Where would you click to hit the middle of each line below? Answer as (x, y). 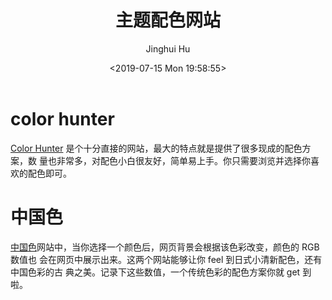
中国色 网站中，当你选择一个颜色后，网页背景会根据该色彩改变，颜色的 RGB (165, 247)
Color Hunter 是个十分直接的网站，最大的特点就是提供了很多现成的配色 (156, 148)
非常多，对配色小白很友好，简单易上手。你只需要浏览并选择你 (183, 160)
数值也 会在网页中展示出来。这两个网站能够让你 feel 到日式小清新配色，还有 (166, 259)
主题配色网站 (167, 20)
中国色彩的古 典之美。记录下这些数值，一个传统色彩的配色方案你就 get (155, 272)
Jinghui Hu (168, 48)
